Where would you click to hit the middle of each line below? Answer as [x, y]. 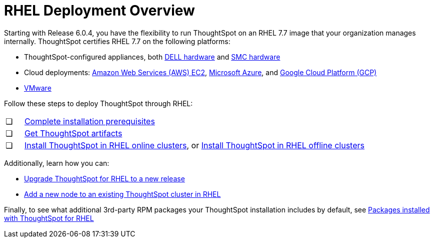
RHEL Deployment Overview [99, 11]
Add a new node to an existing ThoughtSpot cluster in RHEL [122, 194]
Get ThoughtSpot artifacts [73, 133]
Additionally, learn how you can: [57, 163]
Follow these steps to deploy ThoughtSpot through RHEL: [98, 103]
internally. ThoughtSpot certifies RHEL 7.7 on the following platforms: [117, 41]
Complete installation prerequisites [89, 121]
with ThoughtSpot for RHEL [49, 218]
